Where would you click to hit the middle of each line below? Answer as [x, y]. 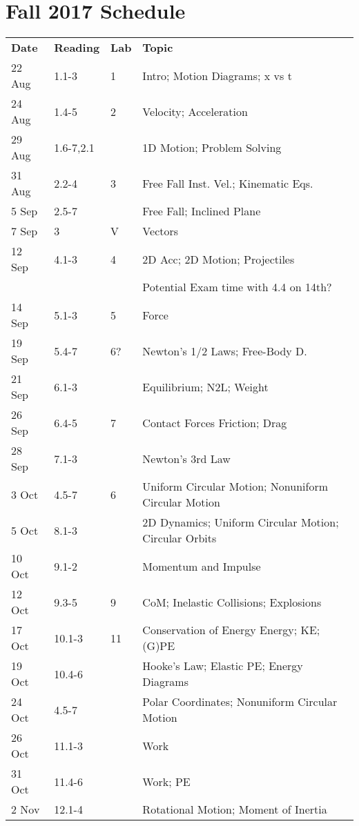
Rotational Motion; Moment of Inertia [235, 809]
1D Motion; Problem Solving [212, 147]
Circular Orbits [179, 538]
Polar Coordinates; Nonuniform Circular [240, 702]
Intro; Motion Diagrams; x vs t [217, 75]
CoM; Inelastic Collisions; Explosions [232, 602]
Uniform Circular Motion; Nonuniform [235, 486]
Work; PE [166, 781]
